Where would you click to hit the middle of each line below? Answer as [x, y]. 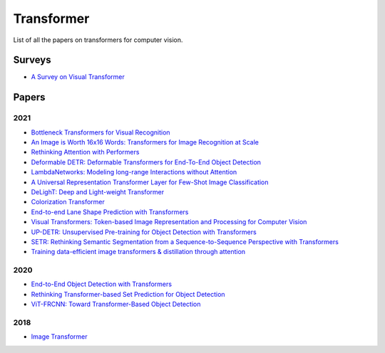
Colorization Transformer [68, 202]
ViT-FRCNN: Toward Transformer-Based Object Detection [116, 304]
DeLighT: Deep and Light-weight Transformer [97, 191]
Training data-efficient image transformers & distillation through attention [138, 252]
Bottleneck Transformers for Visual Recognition [101, 132]
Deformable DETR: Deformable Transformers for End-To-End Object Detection [146, 162]
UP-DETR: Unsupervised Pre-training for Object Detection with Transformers [144, 232]
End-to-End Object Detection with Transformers [102, 284]
